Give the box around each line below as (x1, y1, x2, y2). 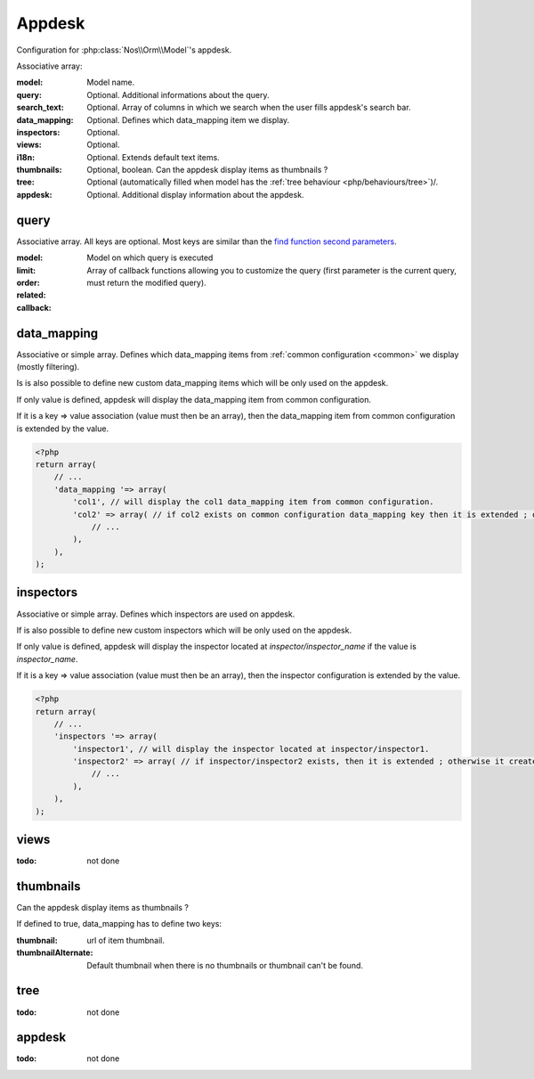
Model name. (86, 77, 135, 88)
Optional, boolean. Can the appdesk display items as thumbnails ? (86, 165, 328, 176)
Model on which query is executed (86, 252, 214, 263)
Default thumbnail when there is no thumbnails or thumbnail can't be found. (86, 960, 364, 970)
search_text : (16, 102, 64, 113)
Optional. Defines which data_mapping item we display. (86, 114, 290, 125)
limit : (16, 265, 36, 275)
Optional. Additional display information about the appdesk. (86, 189, 304, 200)
